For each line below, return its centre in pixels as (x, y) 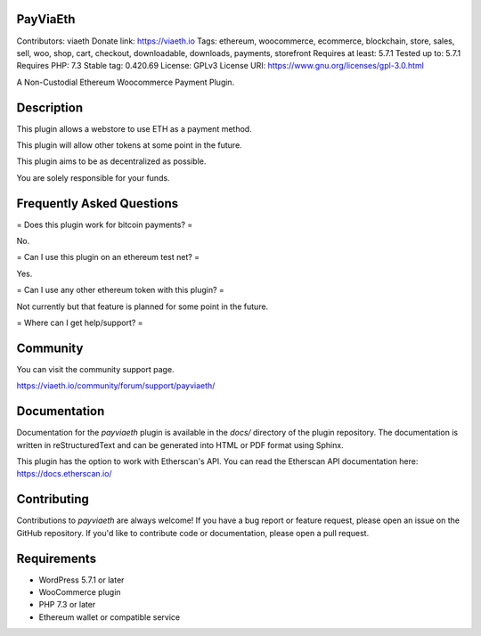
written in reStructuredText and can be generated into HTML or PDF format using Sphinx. (180, 444)
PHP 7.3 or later (67, 605)
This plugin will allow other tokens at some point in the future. (129, 145)
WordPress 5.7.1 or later (82, 580)
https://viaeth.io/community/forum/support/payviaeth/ (116, 386)
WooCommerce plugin (80, 591)
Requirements (57, 558)
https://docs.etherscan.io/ (64, 474)
